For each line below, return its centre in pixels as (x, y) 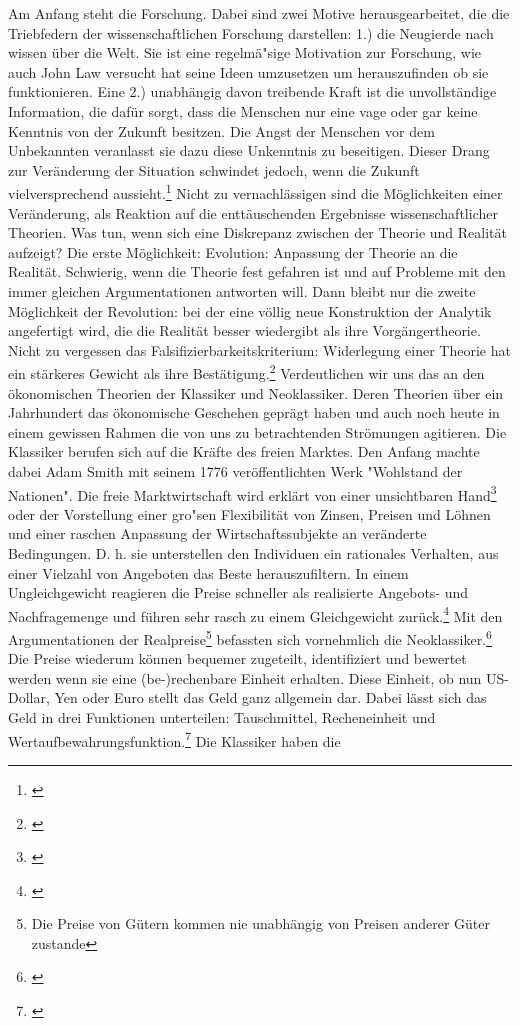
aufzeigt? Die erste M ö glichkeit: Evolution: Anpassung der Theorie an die (233, 251)
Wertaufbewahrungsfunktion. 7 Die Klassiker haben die (174, 739)
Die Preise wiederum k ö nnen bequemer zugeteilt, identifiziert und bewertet (237, 658)
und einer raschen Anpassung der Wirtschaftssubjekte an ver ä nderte (217, 533)
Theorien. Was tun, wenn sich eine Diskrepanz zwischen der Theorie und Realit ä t (258, 232)
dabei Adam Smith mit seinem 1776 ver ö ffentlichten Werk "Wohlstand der (235, 470)
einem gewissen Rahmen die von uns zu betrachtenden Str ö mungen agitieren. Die (257, 431)
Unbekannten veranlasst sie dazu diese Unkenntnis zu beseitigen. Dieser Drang (249, 150)
